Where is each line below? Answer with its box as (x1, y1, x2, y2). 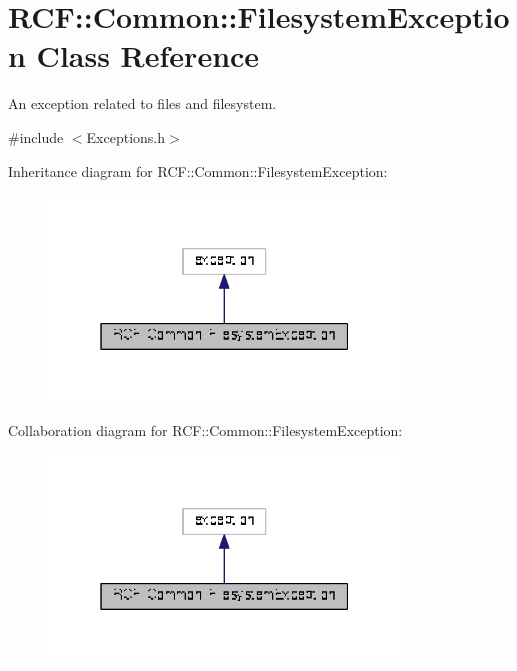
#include (8, 126, 64, 147)
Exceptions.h (86, 126, 166, 147)
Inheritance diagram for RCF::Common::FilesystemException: (8, 160, 388, 181)
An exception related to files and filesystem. (8, 93, 277, 114)
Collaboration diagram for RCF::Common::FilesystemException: (8, 420, 403, 441)
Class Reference (36, 35, 260, 76)
